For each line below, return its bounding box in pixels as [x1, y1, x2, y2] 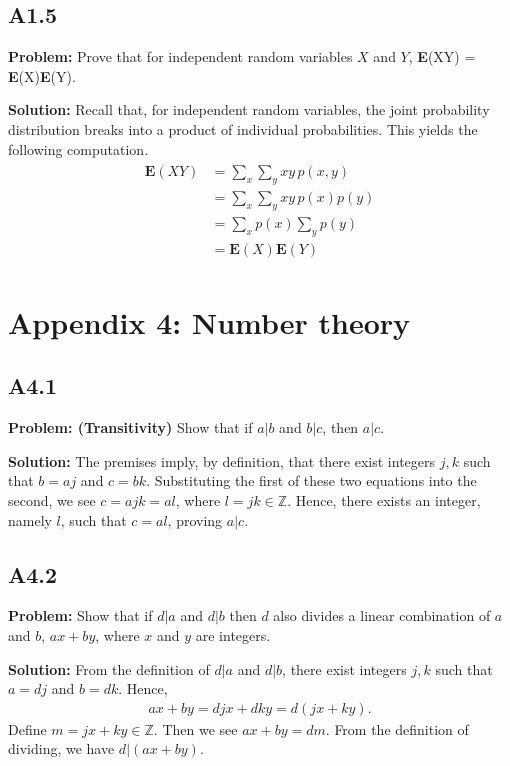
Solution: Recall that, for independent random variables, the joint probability [8, 99, 490, 120]
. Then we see [153, 718, 238, 739]
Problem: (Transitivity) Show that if [8, 417, 253, 438]
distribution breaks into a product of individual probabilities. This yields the [8, 118, 478, 139]
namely [8, 509, 52, 530]
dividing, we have [8, 738, 115, 759]
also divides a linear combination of [273, 605, 491, 626]
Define [8, 718, 47, 739]
